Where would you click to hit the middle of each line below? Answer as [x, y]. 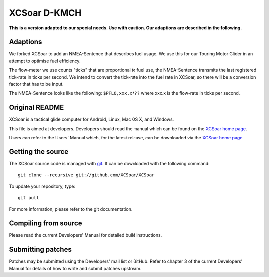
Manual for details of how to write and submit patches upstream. [75, 268]
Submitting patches [40, 249]
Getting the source [39, 152]
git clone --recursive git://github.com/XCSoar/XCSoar [86, 175]
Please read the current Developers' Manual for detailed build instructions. [86, 235]
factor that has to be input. [37, 84]
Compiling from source [46, 223]
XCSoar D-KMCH [45, 13]
